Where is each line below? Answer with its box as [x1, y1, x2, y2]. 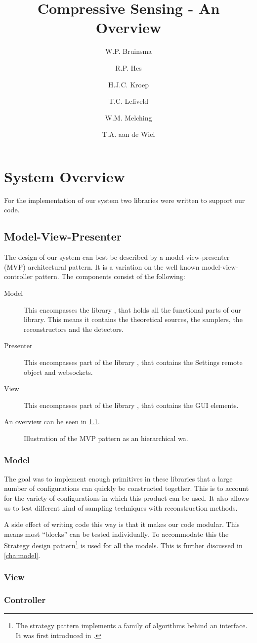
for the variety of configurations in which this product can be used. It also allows [4, 492, 249, 503]
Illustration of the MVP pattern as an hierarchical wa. [24, 433, 188, 443]
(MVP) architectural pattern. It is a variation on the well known [4, 261, 200, 272]
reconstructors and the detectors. [24, 323, 124, 334]
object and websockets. [24, 366, 93, 377]
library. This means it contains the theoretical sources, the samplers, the [24, 314, 243, 324]
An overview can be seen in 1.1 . [4, 416, 100, 427]
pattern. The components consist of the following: [35, 271, 185, 281]
